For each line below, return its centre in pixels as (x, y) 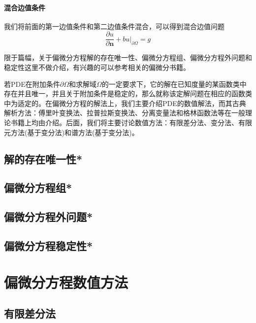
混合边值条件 (25, 7)
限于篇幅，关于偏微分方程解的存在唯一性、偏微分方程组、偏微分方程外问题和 (128, 57)
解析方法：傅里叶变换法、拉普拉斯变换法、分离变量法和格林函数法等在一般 (125, 113)
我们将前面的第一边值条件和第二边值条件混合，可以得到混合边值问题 (114, 26)
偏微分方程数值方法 (66, 282)
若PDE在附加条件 (32, 84)
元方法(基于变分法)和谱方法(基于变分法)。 (71, 132)
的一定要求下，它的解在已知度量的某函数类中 (174, 84)
